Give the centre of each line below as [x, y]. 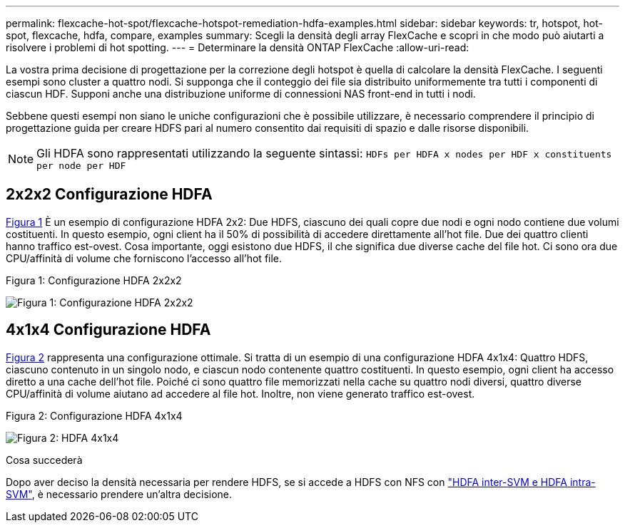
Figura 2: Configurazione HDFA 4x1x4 [94, 415]
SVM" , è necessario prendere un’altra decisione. [119, 494]
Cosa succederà [44, 460]
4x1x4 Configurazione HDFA [108, 330]
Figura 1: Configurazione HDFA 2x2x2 [94, 280]
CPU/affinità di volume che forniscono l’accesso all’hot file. [144, 258]
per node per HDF [81, 166]
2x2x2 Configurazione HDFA [109, 195]
